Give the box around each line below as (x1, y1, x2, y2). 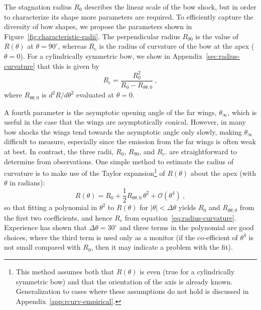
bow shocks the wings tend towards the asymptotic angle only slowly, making (4, 126, 242, 137)
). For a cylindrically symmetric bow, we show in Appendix (20, 50, 203, 61)
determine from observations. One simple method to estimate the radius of (4, 156, 234, 166)
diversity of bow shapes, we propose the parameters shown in (4, 21, 192, 32)
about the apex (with (190, 167, 256, 178)
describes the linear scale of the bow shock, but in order (84, 2, 256, 12)
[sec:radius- (206, 50, 240, 61)
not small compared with (4, 242, 81, 252)
